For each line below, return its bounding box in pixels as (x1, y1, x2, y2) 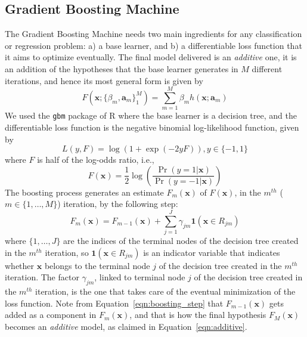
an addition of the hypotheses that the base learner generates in (5, 62, 238, 75)
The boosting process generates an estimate (5, 185, 164, 198)
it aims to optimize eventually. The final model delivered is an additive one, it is (5, 51, 297, 63)
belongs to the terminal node (44, 259, 150, 271)
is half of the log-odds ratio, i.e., (37, 153, 154, 166)
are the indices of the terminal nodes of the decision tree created (63, 234, 299, 247)
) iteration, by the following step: (57, 197, 178, 210)
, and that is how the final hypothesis (129, 308, 266, 321)
